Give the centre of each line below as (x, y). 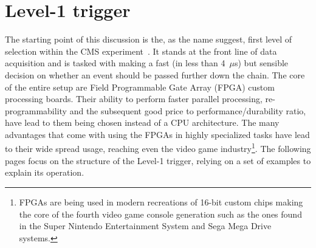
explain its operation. (45, 172)
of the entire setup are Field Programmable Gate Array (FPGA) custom (140, 87)
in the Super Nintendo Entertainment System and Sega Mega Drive (145, 226)
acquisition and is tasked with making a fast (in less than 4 (115, 63)
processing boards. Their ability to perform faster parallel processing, (134, 99)
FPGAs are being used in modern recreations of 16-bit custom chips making (161, 201)
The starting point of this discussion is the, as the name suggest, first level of (149, 39)
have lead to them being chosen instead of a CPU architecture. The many (142, 122)
